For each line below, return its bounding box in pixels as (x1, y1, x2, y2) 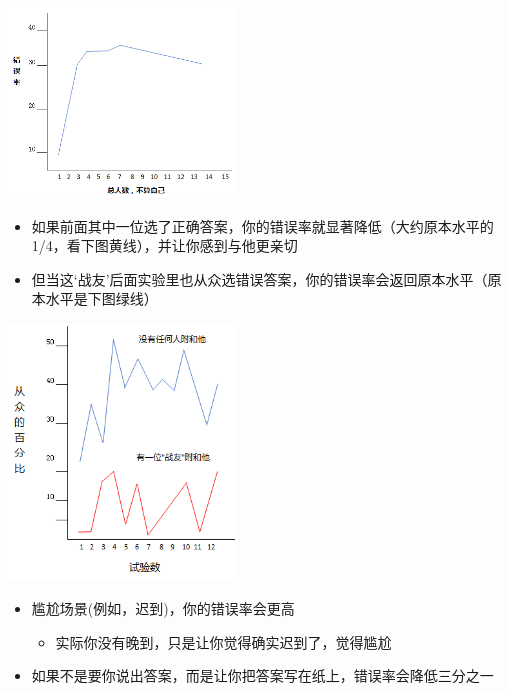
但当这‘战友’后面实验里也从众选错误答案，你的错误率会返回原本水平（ (31, 268, 488, 289)
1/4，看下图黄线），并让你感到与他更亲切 (31, 235, 298, 256)
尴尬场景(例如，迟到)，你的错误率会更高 (31, 598, 295, 619)
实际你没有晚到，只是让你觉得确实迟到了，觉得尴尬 (55, 631, 392, 652)
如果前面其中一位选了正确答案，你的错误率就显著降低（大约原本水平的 (31, 215, 494, 236)
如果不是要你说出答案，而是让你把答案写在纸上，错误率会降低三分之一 (31, 665, 494, 686)
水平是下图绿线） (45, 288, 158, 309)
